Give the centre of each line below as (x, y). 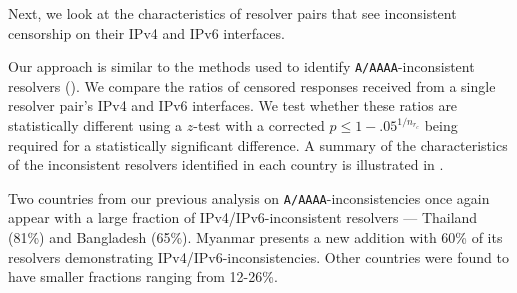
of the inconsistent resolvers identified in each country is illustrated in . (226, 164)
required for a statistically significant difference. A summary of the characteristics (258, 144)
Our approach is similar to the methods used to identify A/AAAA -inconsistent (241, 66)
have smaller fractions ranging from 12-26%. (143, 276)
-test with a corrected (259, 125)
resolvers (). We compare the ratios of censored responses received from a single (252, 85)
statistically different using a (95, 125)
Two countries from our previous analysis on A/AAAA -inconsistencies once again (249, 197)
